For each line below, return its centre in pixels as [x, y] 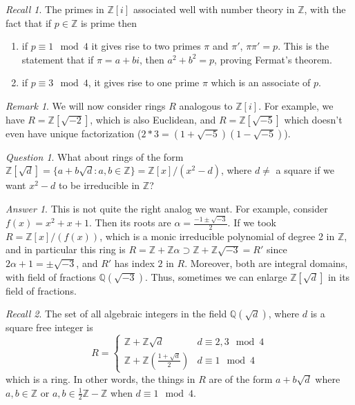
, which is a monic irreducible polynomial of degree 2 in [217, 236]
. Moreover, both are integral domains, [266, 263]
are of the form [241, 378]
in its [339, 276]
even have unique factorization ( [74, 133]
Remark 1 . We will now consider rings [86, 105]
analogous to [206, 105]
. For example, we [296, 105]
